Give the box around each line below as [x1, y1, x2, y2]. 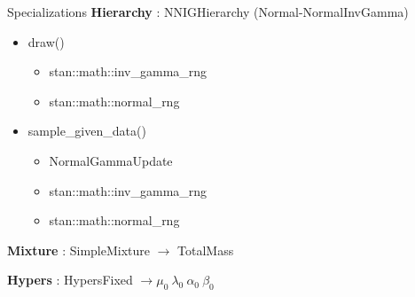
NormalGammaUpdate [49, 151, 173, 169]
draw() [27, 32, 65, 51]
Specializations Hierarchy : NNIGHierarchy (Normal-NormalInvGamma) [7, 3, 409, 20]
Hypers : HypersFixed [7, 270, 133, 289]
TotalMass [177, 240, 234, 259]
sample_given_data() [27, 121, 146, 140]
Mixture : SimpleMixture [7, 240, 150, 259]
